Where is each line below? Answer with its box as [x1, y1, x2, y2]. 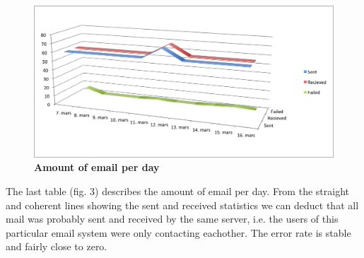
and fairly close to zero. [6, 239, 107, 254]
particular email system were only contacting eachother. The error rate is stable [6, 225, 351, 240]
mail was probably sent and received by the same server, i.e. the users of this [6, 211, 339, 226]
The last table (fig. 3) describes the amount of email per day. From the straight [6, 184, 349, 199]
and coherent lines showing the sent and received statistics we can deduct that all [6, 197, 359, 212]
